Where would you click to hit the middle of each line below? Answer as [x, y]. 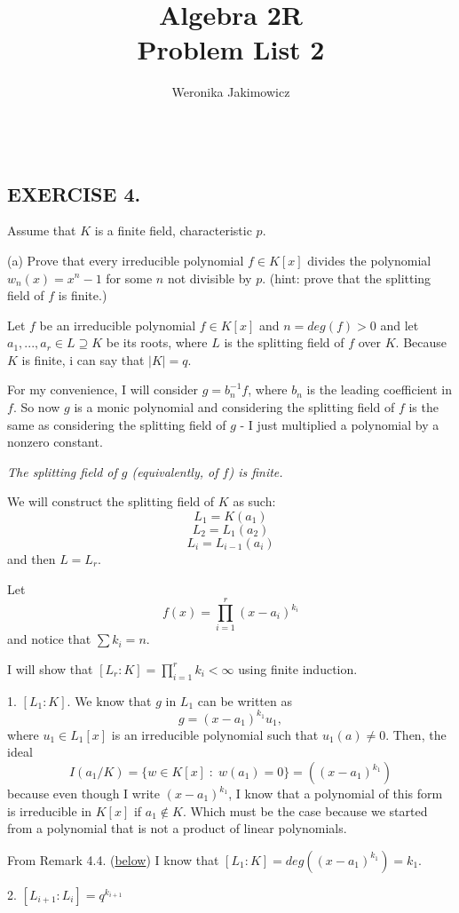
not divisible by [210, 278]
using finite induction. [298, 668]
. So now [36, 407]
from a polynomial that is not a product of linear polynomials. [177, 828]
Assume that [42, 230]
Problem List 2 [231, 49]
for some [129, 278]
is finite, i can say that [83, 359]
